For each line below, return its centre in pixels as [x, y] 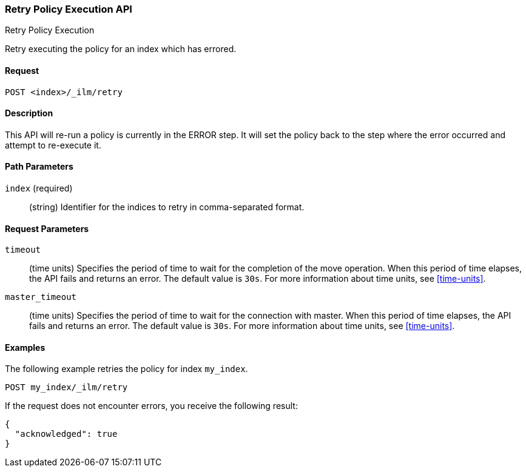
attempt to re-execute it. [53, 145]
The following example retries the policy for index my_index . [126, 369]
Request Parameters [47, 228]
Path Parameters [39, 167]
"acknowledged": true [66, 434]
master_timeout [41, 297]
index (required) [39, 188]
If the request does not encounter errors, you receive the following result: [151, 406]
